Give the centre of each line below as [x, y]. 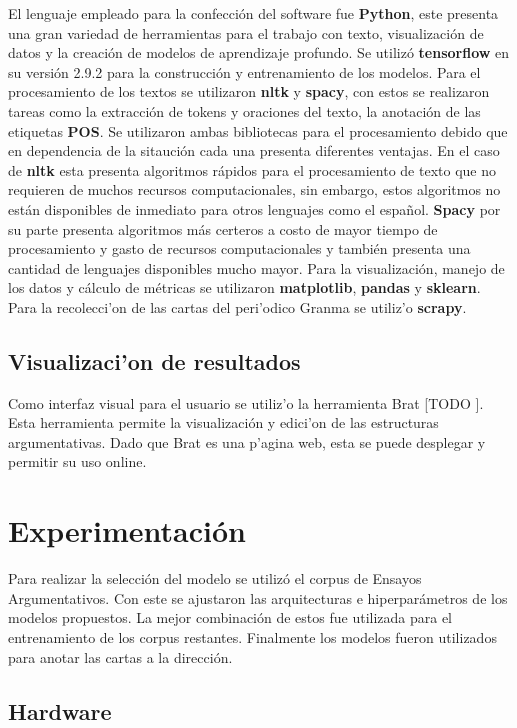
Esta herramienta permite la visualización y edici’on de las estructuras [223, 422]
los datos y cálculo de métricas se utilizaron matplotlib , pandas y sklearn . [244, 287]
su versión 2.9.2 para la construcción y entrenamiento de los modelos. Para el [244, 71]
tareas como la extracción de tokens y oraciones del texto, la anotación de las [244, 110]
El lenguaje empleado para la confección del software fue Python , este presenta [253, 13]
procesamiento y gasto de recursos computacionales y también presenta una [239, 248]
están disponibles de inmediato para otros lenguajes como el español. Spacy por [254, 208]
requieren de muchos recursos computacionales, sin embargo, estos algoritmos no [254, 189]
